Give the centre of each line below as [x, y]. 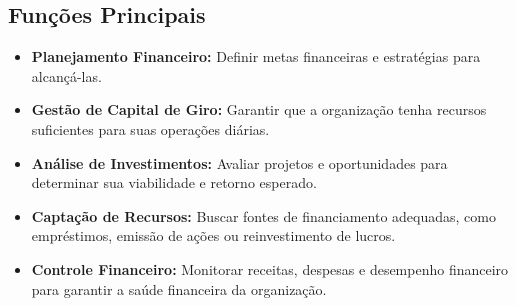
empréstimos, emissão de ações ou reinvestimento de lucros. [213, 235]
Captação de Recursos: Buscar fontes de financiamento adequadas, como [263, 215]
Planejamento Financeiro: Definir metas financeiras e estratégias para [256, 56]
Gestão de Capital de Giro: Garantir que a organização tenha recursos [259, 109]
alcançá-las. [66, 75]
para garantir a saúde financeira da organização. [179, 288]
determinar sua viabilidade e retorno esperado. [174, 182]
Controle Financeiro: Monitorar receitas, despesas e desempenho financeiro [270, 268]
